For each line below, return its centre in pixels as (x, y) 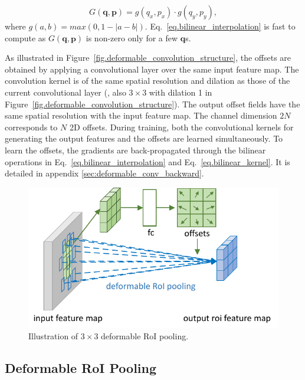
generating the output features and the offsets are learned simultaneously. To (144, 138)
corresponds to (31, 127)
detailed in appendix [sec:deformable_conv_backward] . (104, 173)
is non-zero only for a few (132, 37)
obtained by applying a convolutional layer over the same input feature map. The (152, 69)
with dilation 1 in (181, 92)
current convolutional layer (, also (65, 92)
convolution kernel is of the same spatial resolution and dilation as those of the (147, 81)
